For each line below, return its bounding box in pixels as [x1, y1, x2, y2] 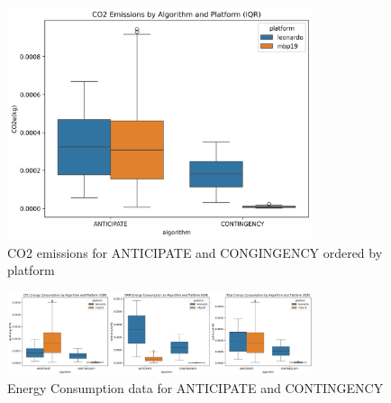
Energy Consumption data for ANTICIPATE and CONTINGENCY [7, 378, 384, 397]
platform [7, 261, 55, 279]
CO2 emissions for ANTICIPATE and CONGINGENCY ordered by [7, 243, 383, 261]
